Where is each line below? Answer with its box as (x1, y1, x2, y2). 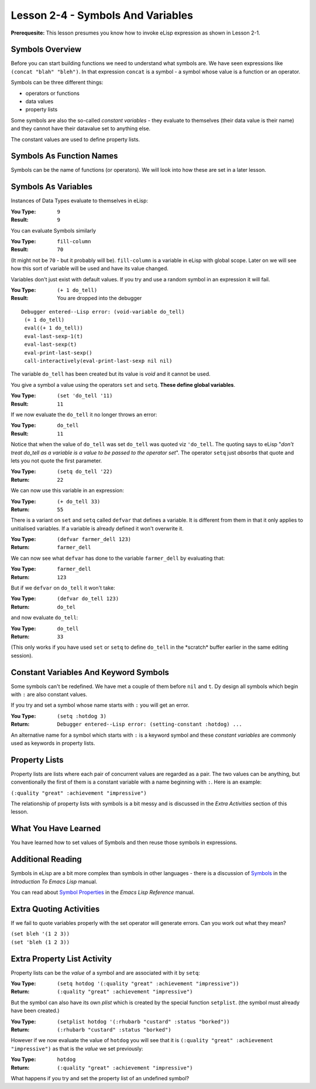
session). (11, 652, 33, 659)
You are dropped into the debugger (57, 295, 142, 302)
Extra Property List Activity (11, 954, 112, 964)
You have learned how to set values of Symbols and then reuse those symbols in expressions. (11, 839, 238, 846)
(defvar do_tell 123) (57, 595, 119, 602)
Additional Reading (11, 855, 82, 865)
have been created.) (11, 1007, 60, 1014)
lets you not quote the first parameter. (11, 457, 102, 464)
